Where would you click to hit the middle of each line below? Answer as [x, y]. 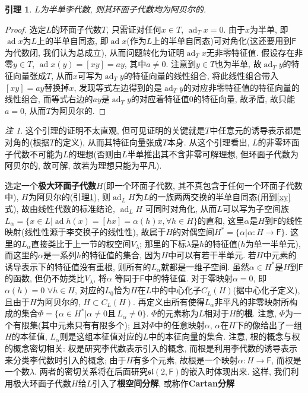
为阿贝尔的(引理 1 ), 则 [69, 197]
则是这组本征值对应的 [101, 336]
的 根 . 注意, [256, 313]
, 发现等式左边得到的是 [118, 87]
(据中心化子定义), [266, 290]
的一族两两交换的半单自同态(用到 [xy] [220, 197]
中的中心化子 [176, 290]
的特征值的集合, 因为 [121, 255]
